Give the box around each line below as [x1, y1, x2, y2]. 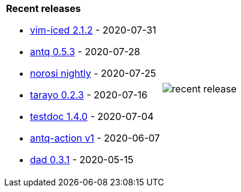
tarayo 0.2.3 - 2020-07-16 [30, 89, 148, 101]
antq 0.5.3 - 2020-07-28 [30, 46, 140, 58]
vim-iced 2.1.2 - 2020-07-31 [30, 24, 156, 36]
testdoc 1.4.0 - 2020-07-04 [30, 110, 154, 122]
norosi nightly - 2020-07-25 [30, 67, 156, 79]
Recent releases [6, 2, 81, 14]
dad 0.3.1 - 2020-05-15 [30, 154, 134, 166]
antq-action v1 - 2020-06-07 [30, 132, 160, 144]
